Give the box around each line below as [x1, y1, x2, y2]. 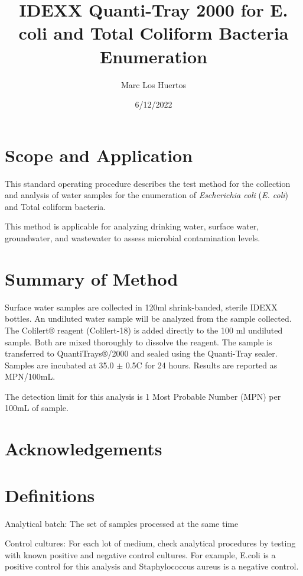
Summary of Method [5, 266, 178, 290]
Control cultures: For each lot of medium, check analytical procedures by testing [5, 537, 296, 549]
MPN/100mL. [5, 370, 56, 383]
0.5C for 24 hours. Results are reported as [125, 358, 278, 371]
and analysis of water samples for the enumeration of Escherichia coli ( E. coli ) [5, 189, 289, 201]
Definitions [5, 483, 95, 507]
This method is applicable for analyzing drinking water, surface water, [5, 220, 259, 232]
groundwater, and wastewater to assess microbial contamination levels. [5, 232, 260, 244]
